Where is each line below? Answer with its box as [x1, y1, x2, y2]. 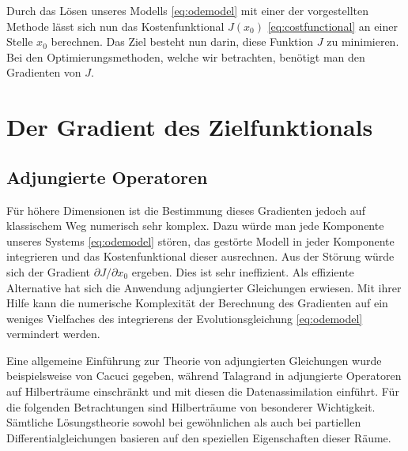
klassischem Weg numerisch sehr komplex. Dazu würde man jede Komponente [6, 217, 384, 234]
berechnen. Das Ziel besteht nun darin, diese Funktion [51, 33, 314, 50]
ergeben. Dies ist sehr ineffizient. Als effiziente [131, 263, 354, 280]
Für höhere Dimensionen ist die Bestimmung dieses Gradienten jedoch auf [6, 201, 365, 218]
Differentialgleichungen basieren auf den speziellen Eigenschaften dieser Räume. [6, 429, 391, 445]
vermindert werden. [6, 325, 100, 342]
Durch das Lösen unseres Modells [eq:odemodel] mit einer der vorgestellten [6, 2, 368, 18]
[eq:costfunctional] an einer [267, 17, 398, 34]
